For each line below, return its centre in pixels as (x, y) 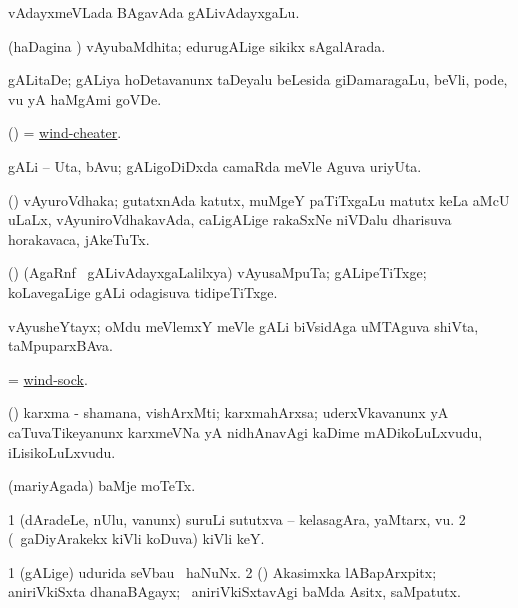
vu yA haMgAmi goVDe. (85, 98)
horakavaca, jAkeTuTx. (79, 238)
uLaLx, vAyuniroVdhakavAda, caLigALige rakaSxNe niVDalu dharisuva (230, 219)
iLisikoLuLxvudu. (62, 451)
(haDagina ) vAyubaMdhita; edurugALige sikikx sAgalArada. (197, 45)
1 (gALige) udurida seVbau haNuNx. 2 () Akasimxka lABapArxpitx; (222, 571)
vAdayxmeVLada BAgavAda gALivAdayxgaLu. (154, 12)
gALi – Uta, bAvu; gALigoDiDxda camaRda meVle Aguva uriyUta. (215, 165)
